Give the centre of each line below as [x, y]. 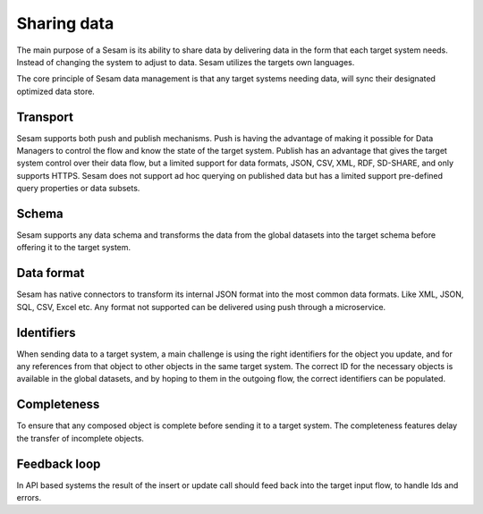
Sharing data [65, 23]
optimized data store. [56, 91]
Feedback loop [59, 463]
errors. [29, 498]
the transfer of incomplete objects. [80, 438]
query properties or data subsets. [78, 189]
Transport [45, 117]
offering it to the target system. [74, 248]
